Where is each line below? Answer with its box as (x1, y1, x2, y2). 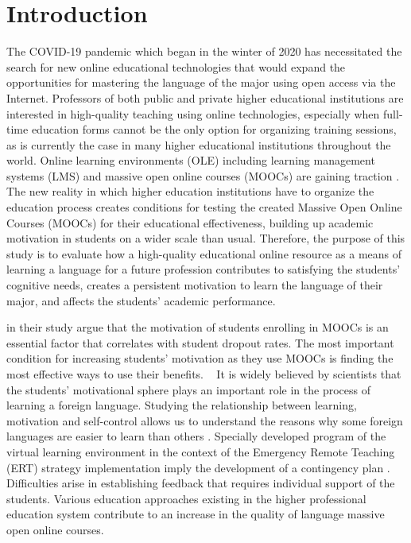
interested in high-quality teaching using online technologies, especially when (6, 105, 380, 122)
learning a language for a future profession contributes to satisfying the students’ (6, 261, 401, 277)
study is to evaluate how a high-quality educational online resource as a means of (6, 245, 402, 262)
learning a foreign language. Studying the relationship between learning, (6, 397, 357, 413)
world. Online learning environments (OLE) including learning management (6, 152, 375, 169)
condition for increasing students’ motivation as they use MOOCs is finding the (6, 350, 394, 367)
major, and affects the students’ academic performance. (6, 292, 276, 308)
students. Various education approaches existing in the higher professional (6, 490, 366, 506)
